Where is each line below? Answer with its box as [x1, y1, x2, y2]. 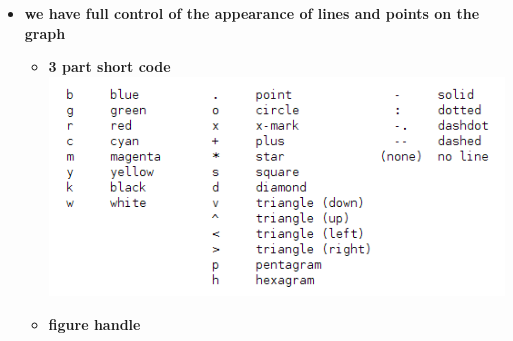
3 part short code [48, 56, 171, 77]
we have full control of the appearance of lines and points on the [24, 3, 480, 23]
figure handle [48, 313, 141, 334]
